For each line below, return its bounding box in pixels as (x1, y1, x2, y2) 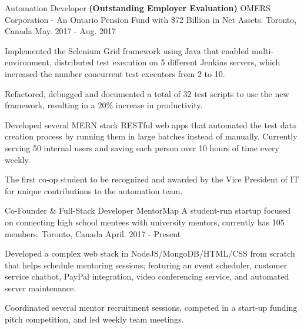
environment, (5, 56, 52, 68)
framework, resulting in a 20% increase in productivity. (5, 99, 203, 111)
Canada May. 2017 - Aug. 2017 (5, 25, 116, 37)
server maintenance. (5, 281, 76, 294)
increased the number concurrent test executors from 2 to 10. (5, 67, 225, 79)
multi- (252, 44, 274, 57)
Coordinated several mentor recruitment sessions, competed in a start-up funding (5, 301, 298, 314)
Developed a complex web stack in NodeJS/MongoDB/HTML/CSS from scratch (5, 247, 295, 260)
